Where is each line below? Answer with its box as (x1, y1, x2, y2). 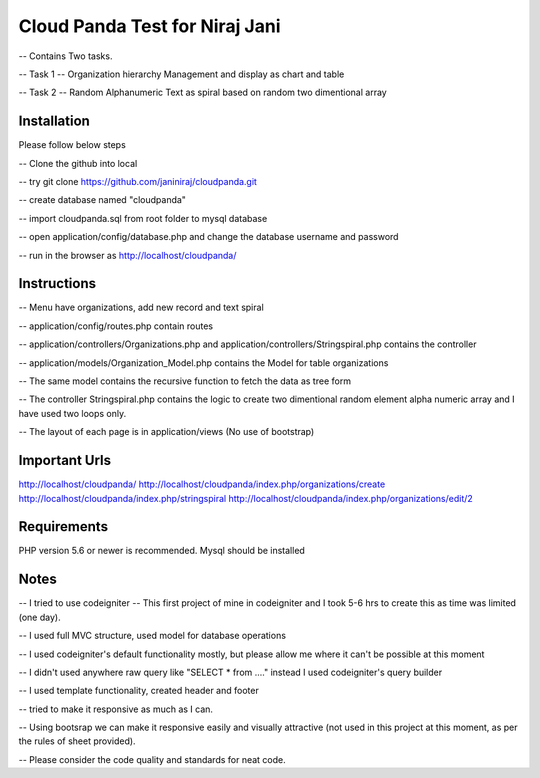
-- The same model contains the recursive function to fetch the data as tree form (18, 375, 352, 387)
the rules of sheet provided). (18, 735, 136, 747)
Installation (18, 113, 90, 130)
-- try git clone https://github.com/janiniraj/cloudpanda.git (18, 176, 257, 188)
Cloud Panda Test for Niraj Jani (18, 15, 281, 37)
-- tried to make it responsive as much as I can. (18, 703, 214, 715)
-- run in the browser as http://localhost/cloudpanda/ (18, 249, 237, 261)
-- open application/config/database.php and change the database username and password (18, 231, 399, 243)
